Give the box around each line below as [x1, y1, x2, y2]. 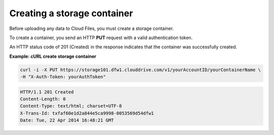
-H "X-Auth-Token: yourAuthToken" [20, 74, 106, 80]
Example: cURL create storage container [9, 53, 96, 59]
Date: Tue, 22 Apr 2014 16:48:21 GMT [20, 117, 114, 123]
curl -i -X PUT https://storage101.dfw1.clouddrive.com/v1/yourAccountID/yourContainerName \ [20, 66, 261, 73]
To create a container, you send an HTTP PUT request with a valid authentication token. [9, 35, 193, 41]
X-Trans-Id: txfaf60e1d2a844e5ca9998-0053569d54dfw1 [20, 110, 154, 116]
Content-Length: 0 [20, 96, 66, 102]
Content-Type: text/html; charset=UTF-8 [20, 103, 122, 109]
